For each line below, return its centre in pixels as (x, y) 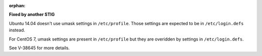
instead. (17, 30)
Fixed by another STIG (32, 14)
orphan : (17, 6)
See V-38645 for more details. (39, 48)
